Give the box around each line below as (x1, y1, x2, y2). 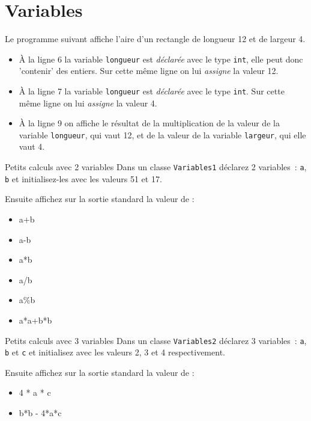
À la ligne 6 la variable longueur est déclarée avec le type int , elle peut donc (19, 52, 303, 65)
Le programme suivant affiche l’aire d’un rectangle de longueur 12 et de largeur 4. (5, 32, 306, 45)
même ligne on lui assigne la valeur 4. (19, 96, 157, 109)
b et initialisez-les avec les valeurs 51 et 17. (5, 172, 162, 185)
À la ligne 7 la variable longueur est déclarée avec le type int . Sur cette (19, 84, 285, 97)
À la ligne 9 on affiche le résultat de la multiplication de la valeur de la (19, 117, 280, 129)
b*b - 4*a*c (19, 407, 62, 419)
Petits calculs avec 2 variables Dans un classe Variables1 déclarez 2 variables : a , (5, 161, 307, 173)
